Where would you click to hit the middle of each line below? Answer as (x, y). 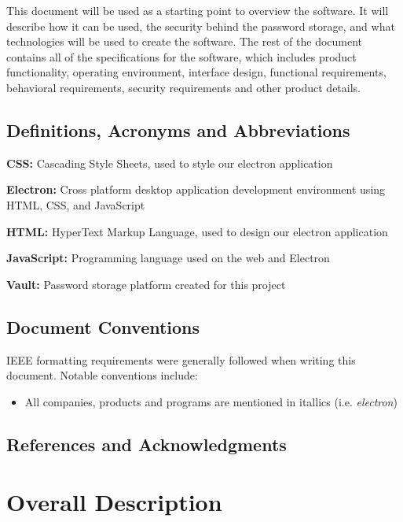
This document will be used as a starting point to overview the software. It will (198, 10)
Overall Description (114, 502)
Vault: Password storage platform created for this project (146, 284)
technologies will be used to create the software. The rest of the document (185, 41)
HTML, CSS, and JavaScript (76, 204)
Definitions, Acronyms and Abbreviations (178, 130)
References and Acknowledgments (147, 444)
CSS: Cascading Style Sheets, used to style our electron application (170, 163)
